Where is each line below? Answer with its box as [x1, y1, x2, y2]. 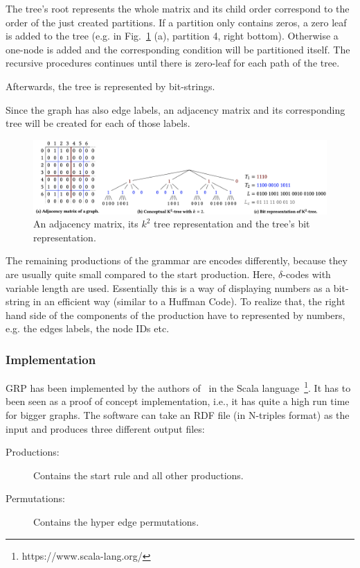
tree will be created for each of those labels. [6, 116, 190, 130]
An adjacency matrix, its [33, 216, 138, 231]
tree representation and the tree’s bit [154, 216, 310, 231]
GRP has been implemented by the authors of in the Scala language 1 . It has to [6, 379, 351, 395]
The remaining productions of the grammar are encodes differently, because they [6, 253, 348, 268]
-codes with [282, 266, 331, 281]
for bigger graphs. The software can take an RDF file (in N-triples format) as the [6, 407, 350, 422]
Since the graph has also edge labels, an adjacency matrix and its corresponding [6, 102, 345, 117]
